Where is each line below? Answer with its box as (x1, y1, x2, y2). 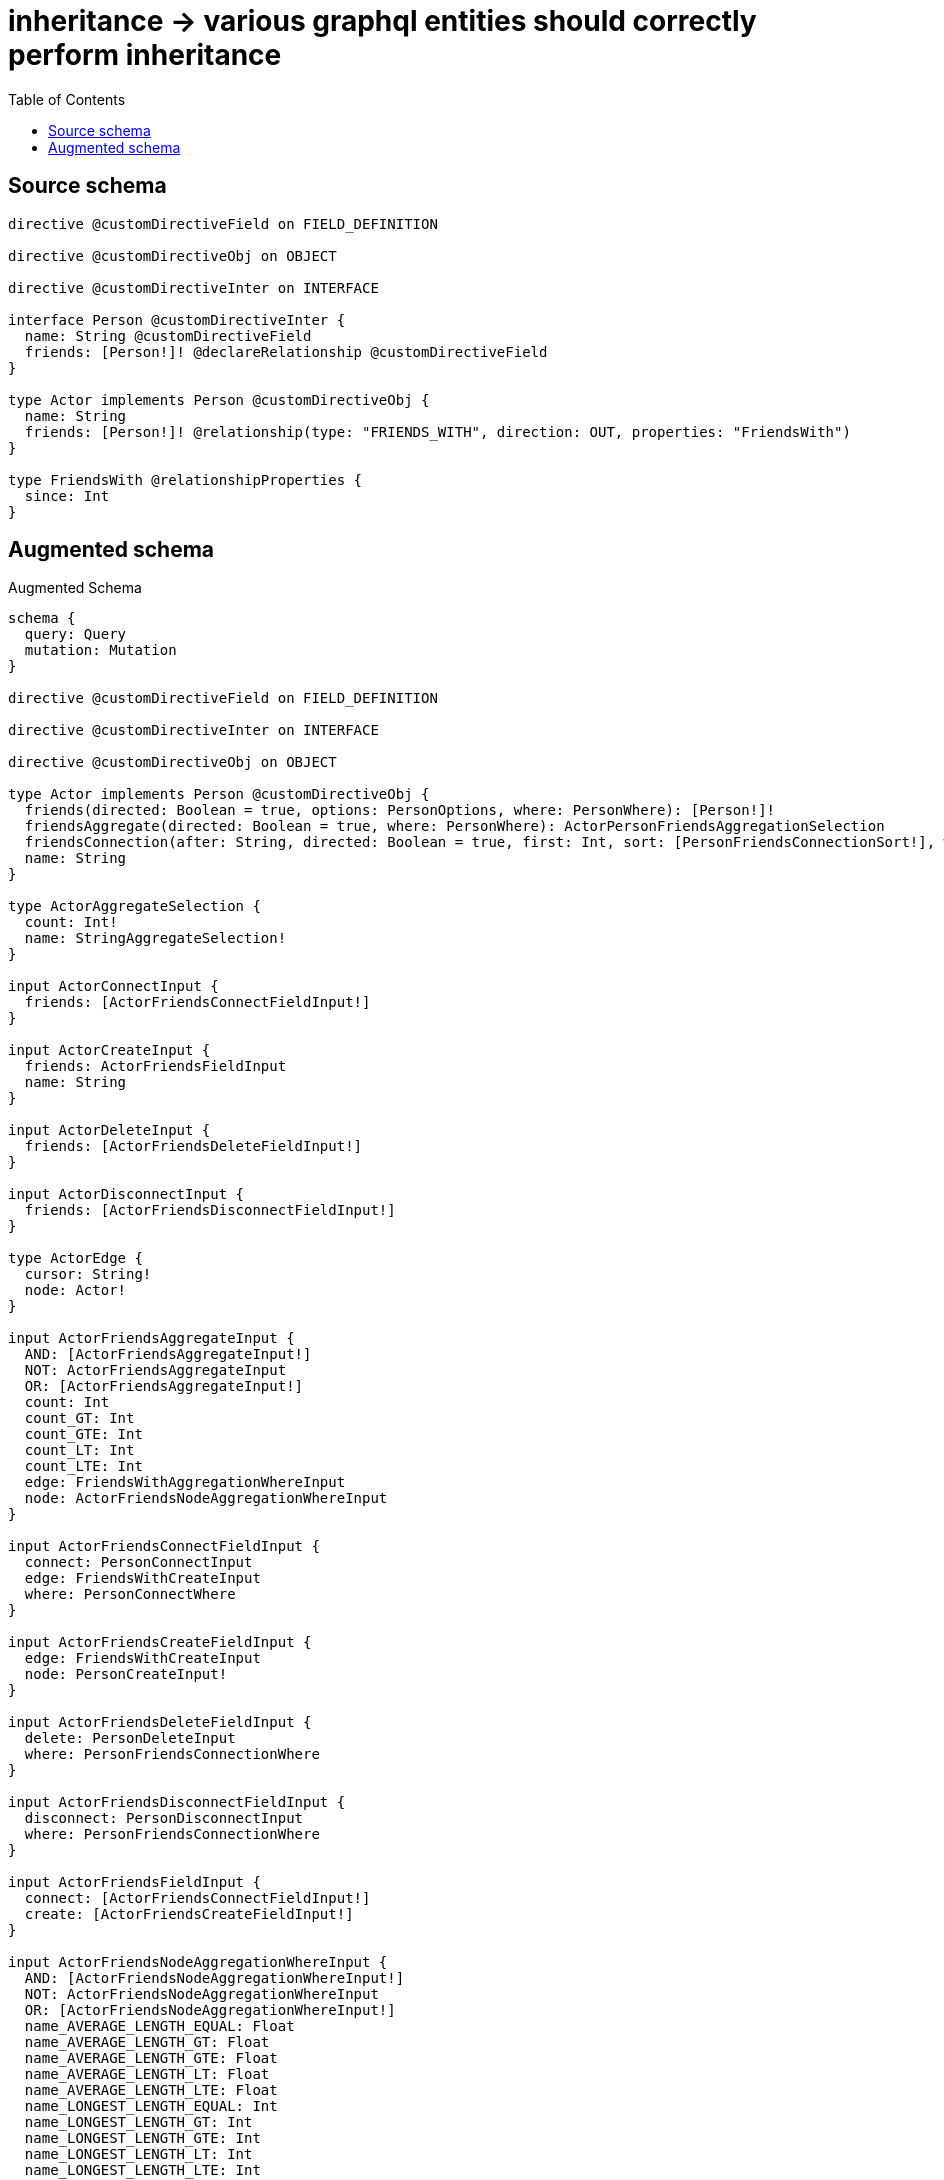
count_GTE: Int (24, 1426, 143, 1443)
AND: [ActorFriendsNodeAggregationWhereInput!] (24, 1970, 405, 1987)
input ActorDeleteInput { (8, 1122, 211, 1139)
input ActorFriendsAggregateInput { (8, 1330, 295, 1347)
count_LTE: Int (24, 1458, 143, 1475)
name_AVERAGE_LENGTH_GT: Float (24, 2034, 270, 2051)
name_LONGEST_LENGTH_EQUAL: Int (24, 2098, 278, 2115)
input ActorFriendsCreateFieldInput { (8, 1634, 312, 1651)
